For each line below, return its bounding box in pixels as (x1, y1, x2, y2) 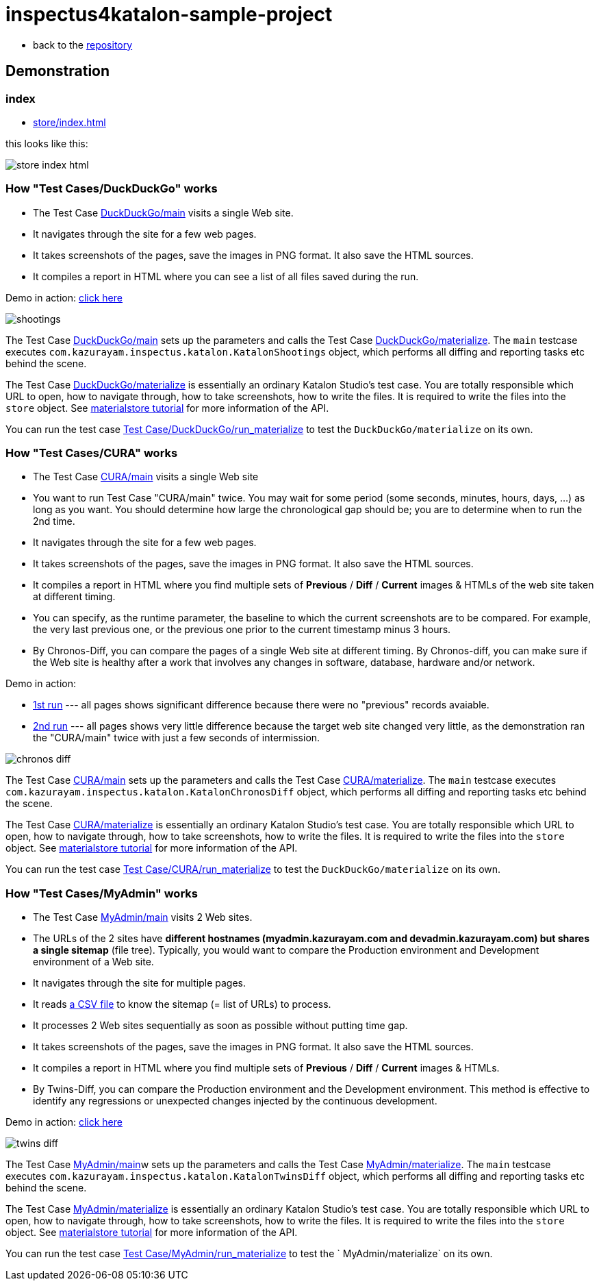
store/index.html (33, 116, 106, 128)
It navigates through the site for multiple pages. (33, 977, 246, 989)
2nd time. (33, 515, 75, 528)
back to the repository (33, 38, 133, 51)
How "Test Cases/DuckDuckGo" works (5, 182, 218, 196)
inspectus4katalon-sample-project (5, 3, 333, 26)
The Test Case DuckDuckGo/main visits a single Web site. (33, 206, 294, 219)
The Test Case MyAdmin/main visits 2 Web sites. (33, 911, 253, 924)
